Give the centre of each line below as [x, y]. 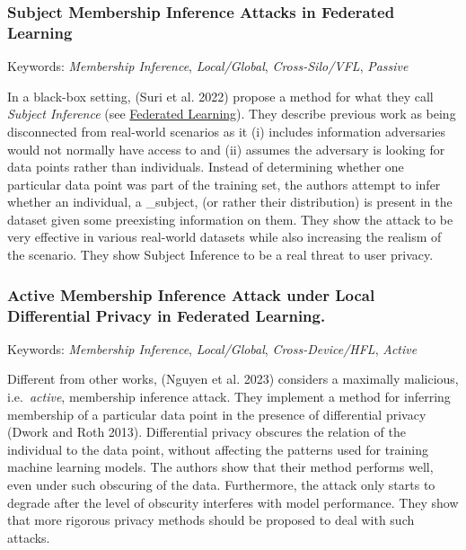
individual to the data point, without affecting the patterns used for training [218, 449]
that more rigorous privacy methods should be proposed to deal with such [211, 520]
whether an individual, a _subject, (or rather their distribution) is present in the [230, 202]
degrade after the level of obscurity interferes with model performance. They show [233, 502]
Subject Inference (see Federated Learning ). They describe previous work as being [232, 114]
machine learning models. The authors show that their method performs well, [220, 467]
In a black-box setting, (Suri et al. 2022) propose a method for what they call [220, 96]
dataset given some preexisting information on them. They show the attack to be [230, 219]
